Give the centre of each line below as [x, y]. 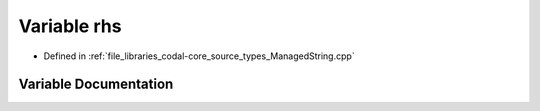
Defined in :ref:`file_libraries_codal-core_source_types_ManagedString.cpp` [199, 56]
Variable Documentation [96, 84]
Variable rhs [70, 26]
